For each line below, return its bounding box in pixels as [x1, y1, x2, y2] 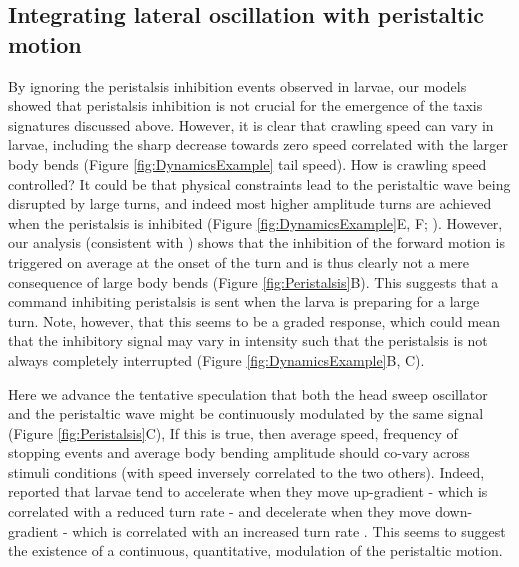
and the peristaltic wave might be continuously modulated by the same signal [8, 403, 484, 424]
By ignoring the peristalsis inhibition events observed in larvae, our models [8, 75, 467, 96]
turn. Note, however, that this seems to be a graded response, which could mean [8, 310, 501, 331]
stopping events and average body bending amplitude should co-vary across [8, 442, 470, 463]
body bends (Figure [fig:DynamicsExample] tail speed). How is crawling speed [8, 153, 487, 174]
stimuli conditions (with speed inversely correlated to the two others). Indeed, [8, 461, 485, 482]
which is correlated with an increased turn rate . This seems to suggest [72, 520, 506, 541]
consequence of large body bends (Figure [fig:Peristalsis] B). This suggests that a [8, 271, 499, 292]
